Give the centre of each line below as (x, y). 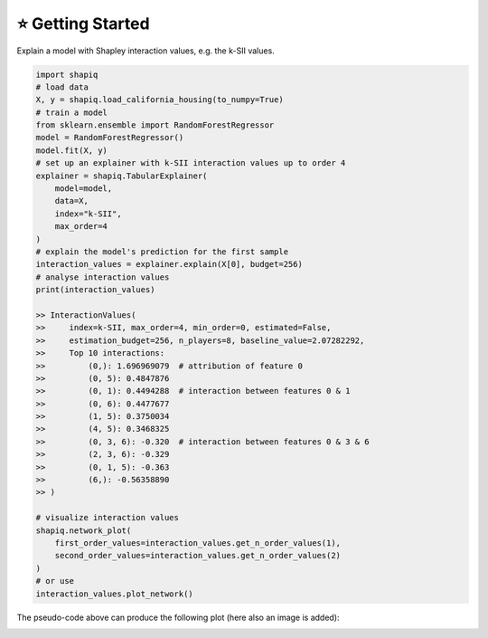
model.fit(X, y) (72, 150)
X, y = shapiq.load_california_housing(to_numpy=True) (160, 100)
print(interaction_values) (95, 290)
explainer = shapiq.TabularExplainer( (122, 176)
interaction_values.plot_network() (114, 594)
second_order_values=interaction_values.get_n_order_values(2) (198, 556)
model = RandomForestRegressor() (110, 138)
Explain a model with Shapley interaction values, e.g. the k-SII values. (145, 51)
